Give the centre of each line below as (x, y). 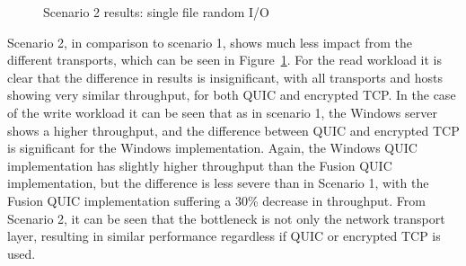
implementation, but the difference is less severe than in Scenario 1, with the (218, 183)
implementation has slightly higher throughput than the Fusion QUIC (200, 165)
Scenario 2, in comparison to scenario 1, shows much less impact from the (210, 42)
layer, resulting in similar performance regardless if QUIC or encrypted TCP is (224, 236)
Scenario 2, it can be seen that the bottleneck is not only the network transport (226, 218)
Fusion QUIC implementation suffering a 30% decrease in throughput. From (216, 200)
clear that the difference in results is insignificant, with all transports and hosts (225, 77)
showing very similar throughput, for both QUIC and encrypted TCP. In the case (232, 95)
